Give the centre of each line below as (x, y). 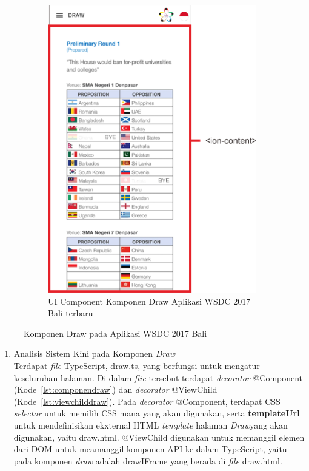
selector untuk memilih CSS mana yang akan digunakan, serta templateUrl (157, 413)
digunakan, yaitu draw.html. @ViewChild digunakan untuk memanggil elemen (159, 437)
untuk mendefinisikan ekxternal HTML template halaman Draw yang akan (151, 425)
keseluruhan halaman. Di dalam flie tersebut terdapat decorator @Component (158, 377)
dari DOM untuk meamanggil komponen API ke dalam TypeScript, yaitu (150, 449)
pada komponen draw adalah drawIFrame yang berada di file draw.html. (148, 460)
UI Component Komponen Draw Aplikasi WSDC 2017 (149, 301)
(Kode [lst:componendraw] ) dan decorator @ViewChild (115, 389)
